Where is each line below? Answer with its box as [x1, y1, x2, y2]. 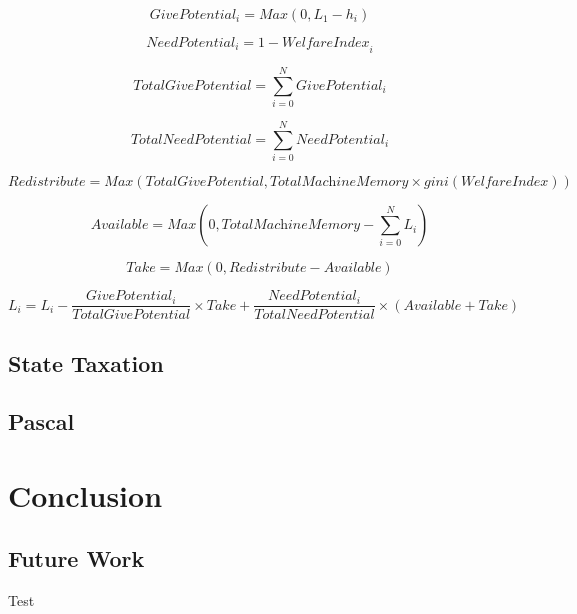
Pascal [8, 406, 75, 437]
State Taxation [8, 347, 164, 378]
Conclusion [8, 474, 163, 515]
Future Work [8, 543, 145, 574]
